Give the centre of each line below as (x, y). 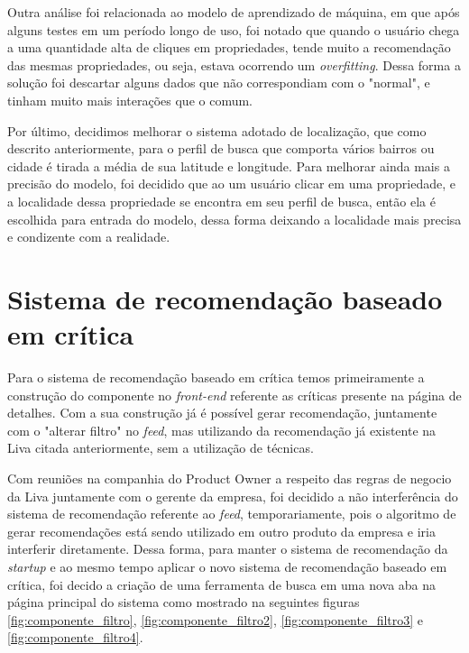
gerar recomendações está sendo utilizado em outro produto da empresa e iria (221, 531)
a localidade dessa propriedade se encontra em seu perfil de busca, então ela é (221, 201)
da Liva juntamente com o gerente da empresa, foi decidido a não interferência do (233, 496)
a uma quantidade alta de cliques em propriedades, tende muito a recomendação (229, 47)
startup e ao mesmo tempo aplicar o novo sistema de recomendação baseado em (227, 566)
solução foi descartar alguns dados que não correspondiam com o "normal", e (219, 83)
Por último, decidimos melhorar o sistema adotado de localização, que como (217, 130)
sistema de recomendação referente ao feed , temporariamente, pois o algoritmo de (232, 514)
